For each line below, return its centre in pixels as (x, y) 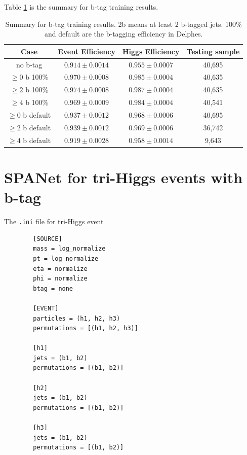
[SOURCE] (48, 239)
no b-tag (29, 64)
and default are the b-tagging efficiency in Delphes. (124, 34)
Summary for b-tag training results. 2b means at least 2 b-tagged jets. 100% (124, 24)
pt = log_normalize (66, 258)
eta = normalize (60, 269)
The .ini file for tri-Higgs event (54, 221)
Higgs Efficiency (151, 51)
